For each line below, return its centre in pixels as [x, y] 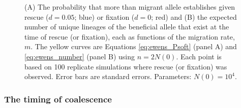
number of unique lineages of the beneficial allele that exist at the [127, 27]
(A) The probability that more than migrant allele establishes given [130, 7]
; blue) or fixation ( [104, 16]
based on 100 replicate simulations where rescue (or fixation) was [126, 66]
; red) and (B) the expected [194, 16]
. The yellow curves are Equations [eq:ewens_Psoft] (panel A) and [134, 46]
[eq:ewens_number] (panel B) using [80, 56]
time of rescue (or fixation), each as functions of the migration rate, [130, 36]
